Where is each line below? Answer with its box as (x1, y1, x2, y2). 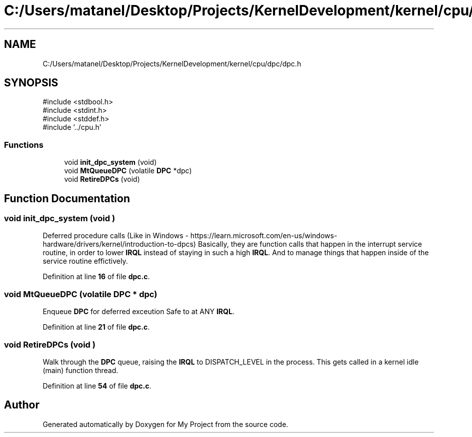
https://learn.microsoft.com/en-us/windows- (190, 231, 337, 240)
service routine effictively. (42, 257, 128, 266)
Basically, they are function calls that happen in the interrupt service (197, 240, 422, 249)
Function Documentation (4, 192, 130, 205)
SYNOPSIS (4, 76, 58, 89)
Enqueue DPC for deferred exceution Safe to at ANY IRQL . (42, 307, 234, 316)
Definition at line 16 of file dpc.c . (42, 272, 150, 281)
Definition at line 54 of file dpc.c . (42, 381, 151, 390)
